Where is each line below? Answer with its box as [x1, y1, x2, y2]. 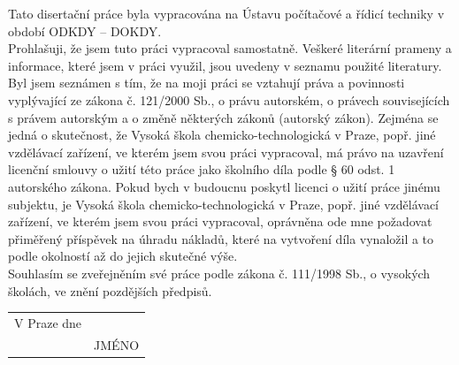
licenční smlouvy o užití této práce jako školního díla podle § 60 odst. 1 [8, 160, 395, 179]
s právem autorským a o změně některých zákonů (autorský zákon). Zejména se [8, 108, 439, 126]
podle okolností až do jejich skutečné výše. [8, 247, 238, 265]
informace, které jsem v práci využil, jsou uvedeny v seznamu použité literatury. [8, 56, 442, 74]
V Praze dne [14, 313, 82, 331]
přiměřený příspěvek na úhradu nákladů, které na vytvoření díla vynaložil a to [8, 229, 434, 247]
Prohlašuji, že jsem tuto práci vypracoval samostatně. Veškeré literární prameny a [8, 39, 452, 57]
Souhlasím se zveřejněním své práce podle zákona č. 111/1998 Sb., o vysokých [8, 263, 431, 282]
